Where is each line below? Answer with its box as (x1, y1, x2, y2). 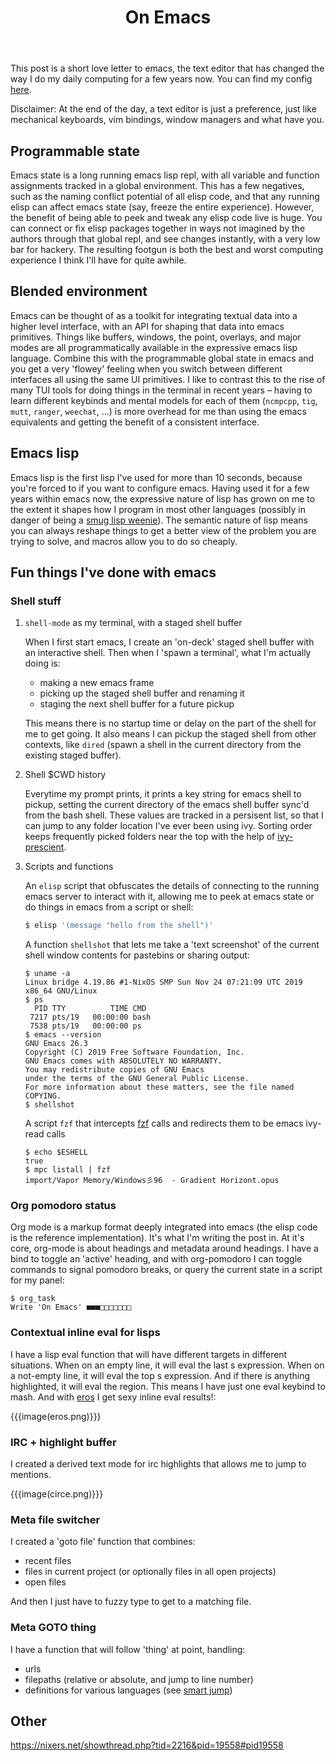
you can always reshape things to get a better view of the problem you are (10, 524, 317, 536)
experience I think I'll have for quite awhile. (10, 254, 187, 266)
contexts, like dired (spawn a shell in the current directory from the (24, 739, 302, 751)
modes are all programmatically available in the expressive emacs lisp (10, 341, 298, 353)
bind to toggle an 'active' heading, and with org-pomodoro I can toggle (10, 1253, 303, 1265)
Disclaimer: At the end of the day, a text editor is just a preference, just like (10, 103, 317, 115)
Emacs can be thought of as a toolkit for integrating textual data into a (10, 309, 298, 321)
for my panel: (10, 1274, 65, 1286)
